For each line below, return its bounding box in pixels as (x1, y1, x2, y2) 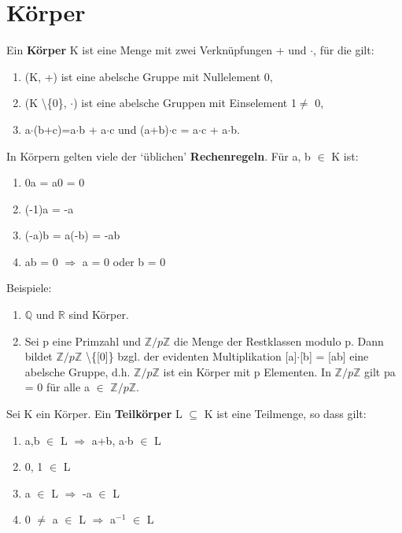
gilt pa (364, 363, 396, 379)
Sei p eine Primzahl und (24, 332, 142, 349)
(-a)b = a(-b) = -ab (24, 227, 120, 243)
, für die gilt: (313, 42, 374, 58)
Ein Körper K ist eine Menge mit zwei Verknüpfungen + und (6, 42, 307, 58)
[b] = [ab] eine (300, 348, 369, 365)
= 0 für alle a (24, 379, 90, 395)
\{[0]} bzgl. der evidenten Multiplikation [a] (85, 348, 297, 365)
